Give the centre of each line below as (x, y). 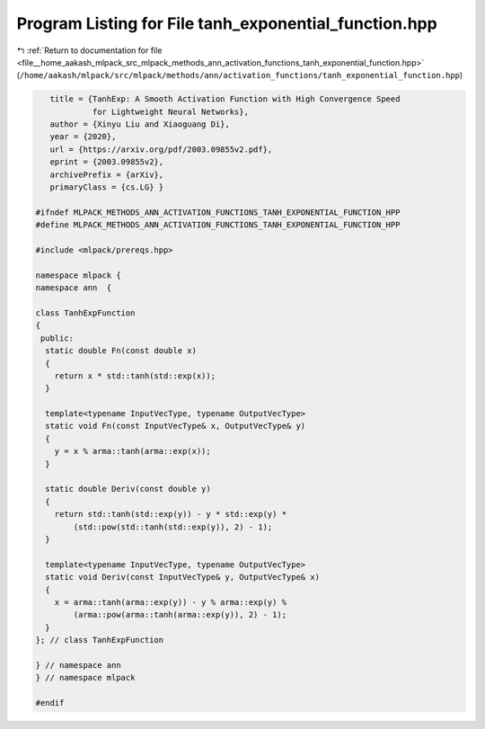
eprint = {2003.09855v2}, (107, 162)
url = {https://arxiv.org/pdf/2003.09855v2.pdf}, (161, 149)
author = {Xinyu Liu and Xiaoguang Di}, (140, 124)
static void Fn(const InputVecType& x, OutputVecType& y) (176, 426)
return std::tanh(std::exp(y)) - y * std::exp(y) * (171, 514)
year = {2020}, (83, 137)
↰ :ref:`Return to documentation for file (89, 50)
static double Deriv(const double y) (128, 489)
